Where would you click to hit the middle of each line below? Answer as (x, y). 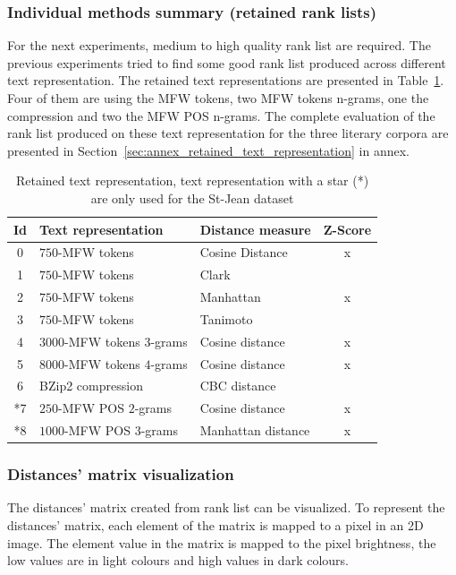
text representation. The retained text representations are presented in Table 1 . (226, 80)
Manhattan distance (255, 430)
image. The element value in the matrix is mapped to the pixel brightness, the (222, 542)
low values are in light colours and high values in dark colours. (178, 560)
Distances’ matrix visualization (121, 474)
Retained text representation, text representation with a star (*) (192, 180)
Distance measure (255, 229)
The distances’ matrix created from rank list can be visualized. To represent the (226, 507)
